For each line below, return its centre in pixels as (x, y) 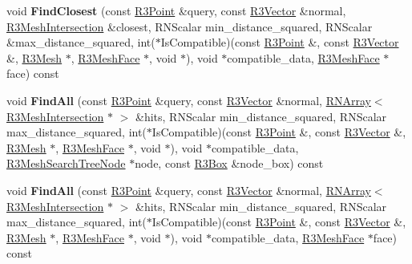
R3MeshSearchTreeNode (66, 163)
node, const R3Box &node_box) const (229, 163)
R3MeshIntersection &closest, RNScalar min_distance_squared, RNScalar (190, 26)
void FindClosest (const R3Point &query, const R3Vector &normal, (176, 10)
